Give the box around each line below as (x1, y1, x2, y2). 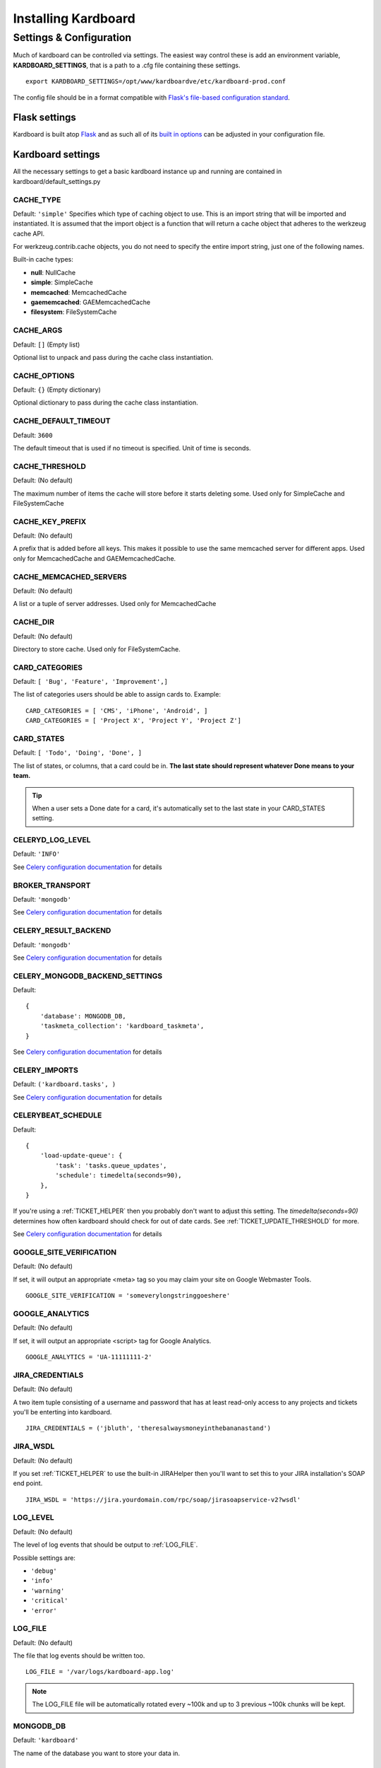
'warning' (30, 1586, 65, 1595)
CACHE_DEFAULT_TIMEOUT (13, 416, 111, 426)
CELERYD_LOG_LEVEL (13, 835, 91, 845)
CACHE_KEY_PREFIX (13, 516, 87, 526)
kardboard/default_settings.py (13, 177, 101, 185)
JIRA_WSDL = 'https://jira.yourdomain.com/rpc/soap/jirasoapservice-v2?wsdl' (25, 1496, 301, 1504)
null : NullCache (30, 268, 76, 277)
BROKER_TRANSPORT (13, 880, 91, 890)
